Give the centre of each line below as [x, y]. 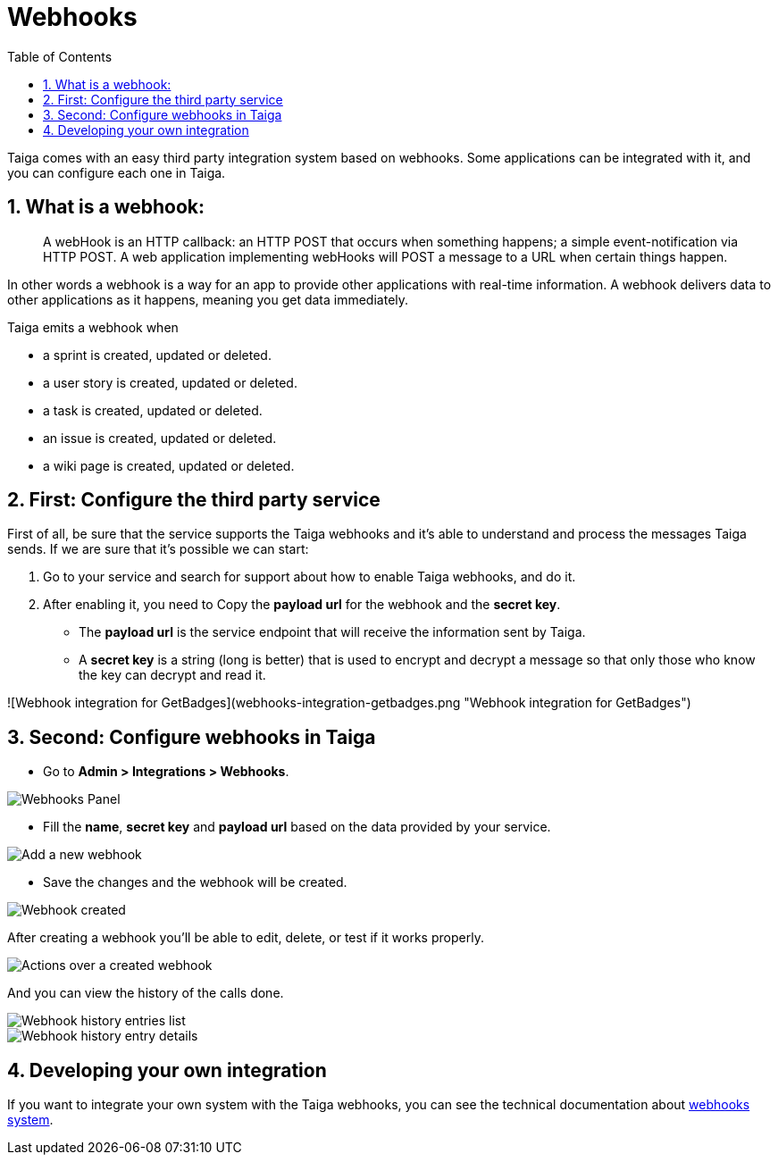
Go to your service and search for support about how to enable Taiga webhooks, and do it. [310, 577]
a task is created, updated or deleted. [153, 410]
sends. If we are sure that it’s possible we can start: [158, 549]
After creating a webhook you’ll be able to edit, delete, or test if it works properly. [246, 938]
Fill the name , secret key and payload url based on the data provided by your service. [297, 827]
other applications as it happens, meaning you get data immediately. [208, 299]
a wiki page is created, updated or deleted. [169, 465]
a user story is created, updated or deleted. [170, 382]
